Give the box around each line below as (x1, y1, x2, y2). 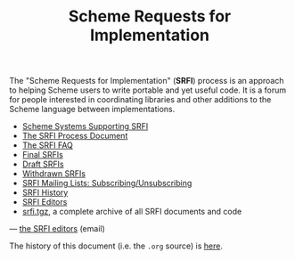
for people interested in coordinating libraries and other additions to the (9, 94, 272, 105)
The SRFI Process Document (21, 131, 128, 142)
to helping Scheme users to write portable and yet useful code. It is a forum (9, 85, 287, 95)
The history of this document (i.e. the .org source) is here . (9, 240, 223, 251)
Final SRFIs (21, 150, 64, 160)
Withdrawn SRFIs (21, 168, 86, 179)
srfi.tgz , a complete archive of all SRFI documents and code (21, 207, 242, 217)
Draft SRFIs (21, 158, 64, 170)
